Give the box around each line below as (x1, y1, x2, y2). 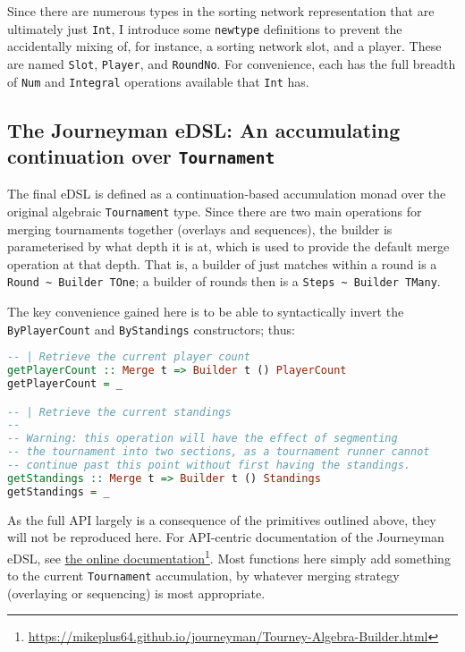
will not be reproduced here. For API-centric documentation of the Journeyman (7, 528, 444, 546)
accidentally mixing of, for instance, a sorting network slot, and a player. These (7, 37, 442, 55)
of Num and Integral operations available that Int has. (7, 72, 309, 90)
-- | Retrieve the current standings (7, 405, 232, 419)
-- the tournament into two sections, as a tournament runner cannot (7, 445, 430, 459)
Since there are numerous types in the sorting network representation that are (7, 2, 435, 20)
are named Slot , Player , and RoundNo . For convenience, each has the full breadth (7, 54, 456, 72)
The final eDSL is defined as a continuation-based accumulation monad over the (7, 184, 446, 203)
